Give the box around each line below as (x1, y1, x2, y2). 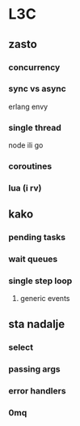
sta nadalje (8, 317, 65, 331)
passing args (8, 363, 61, 374)
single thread (8, 122, 62, 133)
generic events (19, 294, 70, 303)
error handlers (8, 385, 66, 396)
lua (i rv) (8, 182, 42, 193)
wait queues (8, 253, 58, 265)
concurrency (8, 62, 61, 73)
